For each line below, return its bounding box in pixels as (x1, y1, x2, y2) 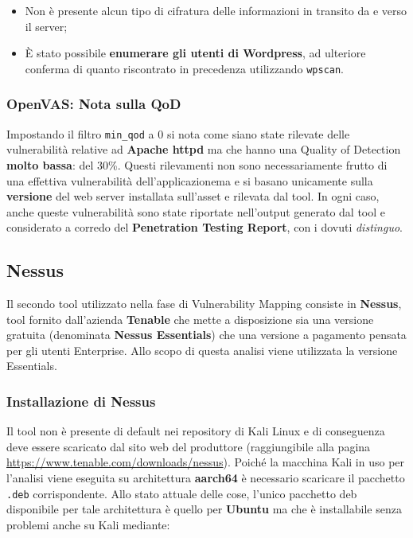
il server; (25, 18, 68, 34)
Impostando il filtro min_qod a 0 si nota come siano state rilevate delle (6, 125, 350, 142)
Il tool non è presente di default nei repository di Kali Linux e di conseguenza (6, 423, 385, 439)
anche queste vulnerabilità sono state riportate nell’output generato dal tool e (6, 203, 386, 220)
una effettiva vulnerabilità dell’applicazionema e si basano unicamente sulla (6, 172, 373, 189)
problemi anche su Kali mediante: (6, 516, 170, 532)
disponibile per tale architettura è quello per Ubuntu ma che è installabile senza (6, 501, 402, 517)
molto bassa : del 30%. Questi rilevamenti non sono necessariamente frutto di (6, 156, 388, 173)
